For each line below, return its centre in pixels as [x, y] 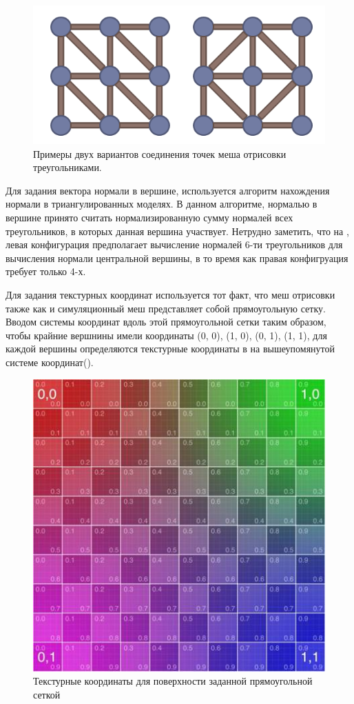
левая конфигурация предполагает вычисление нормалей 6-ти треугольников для [174, 244]
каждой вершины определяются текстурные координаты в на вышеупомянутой [170, 349]
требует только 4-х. [46, 271]
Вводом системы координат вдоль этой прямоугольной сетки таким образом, [166, 322]
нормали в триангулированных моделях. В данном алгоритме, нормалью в [162, 204]
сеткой [47, 694]
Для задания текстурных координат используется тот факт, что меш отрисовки [170, 294]
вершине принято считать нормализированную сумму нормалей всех [149, 217]
